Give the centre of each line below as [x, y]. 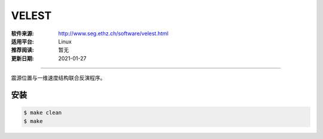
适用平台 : [22, 41]
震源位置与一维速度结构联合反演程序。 [58, 78]
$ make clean [43, 113]
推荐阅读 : [22, 50]
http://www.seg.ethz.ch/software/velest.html [113, 33]
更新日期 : [22, 58]
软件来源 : [22, 33]
